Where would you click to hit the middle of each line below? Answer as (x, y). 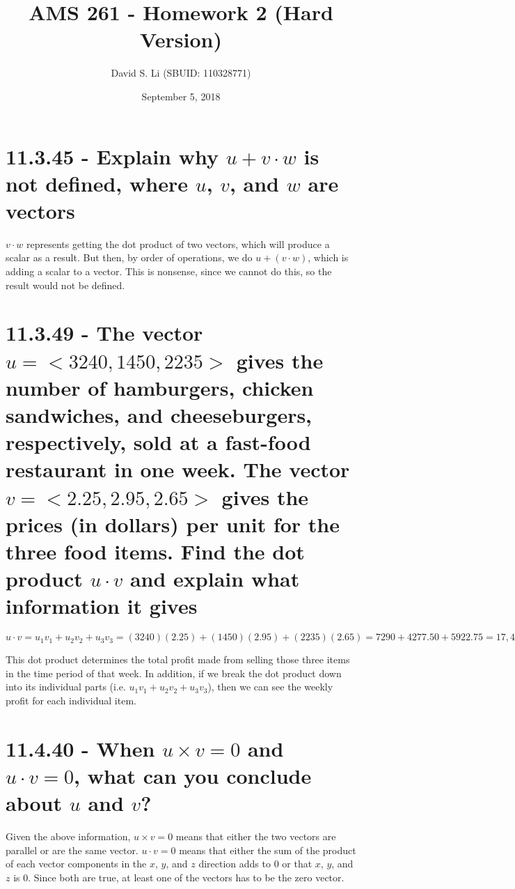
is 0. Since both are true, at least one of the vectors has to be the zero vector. (179, 877)
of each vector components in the (76, 864)
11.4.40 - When (80, 748)
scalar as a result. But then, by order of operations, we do (129, 257)
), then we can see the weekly (270, 687)
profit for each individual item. (71, 700)
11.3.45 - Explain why (112, 156)
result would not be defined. (65, 285)
